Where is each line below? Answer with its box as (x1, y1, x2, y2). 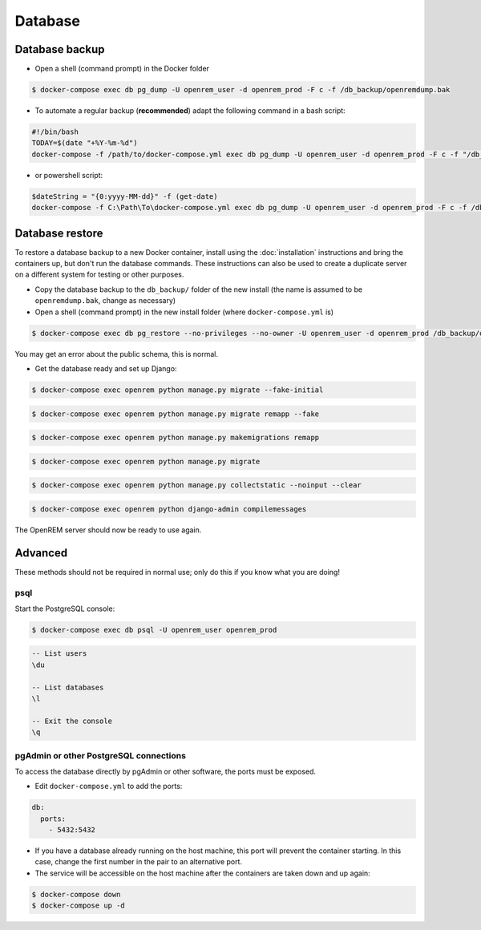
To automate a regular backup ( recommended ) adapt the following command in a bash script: (34, 106, 346, 115)
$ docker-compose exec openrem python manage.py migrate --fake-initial (31, 385, 324, 394)
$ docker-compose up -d (31, 901, 126, 910)
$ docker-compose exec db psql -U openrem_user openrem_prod (31, 625, 277, 634)
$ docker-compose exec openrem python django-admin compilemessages (31, 504, 307, 513)
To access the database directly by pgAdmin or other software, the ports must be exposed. (14, 766, 317, 776)
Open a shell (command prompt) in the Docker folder (34, 64, 210, 74)
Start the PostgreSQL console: (14, 604, 115, 613)
